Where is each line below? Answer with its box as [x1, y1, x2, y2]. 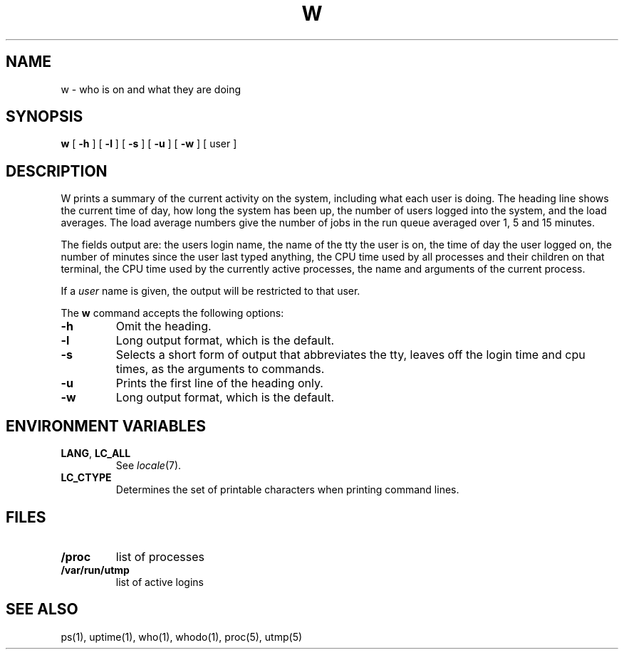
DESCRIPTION [6, 162, 108, 180]
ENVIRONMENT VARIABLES [6, 416, 206, 435]
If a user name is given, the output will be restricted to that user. [61, 285, 360, 298]
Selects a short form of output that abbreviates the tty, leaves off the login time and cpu [115, 347, 586, 362]
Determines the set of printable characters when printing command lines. [115, 483, 459, 496]
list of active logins [115, 575, 204, 588]
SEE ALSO [6, 600, 78, 619]
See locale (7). [115, 459, 182, 472]
